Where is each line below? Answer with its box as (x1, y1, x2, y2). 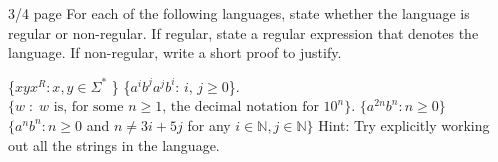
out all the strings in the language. (8, 134, 220, 155)
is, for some (53, 100, 124, 115)
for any (187, 114, 231, 135)
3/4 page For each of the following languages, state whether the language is (8, 3, 470, 23)
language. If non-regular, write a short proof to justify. (8, 42, 342, 63)
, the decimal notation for (162, 100, 319, 115)
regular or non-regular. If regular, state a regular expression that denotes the (8, 22, 479, 43)
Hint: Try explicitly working (318, 114, 490, 135)
